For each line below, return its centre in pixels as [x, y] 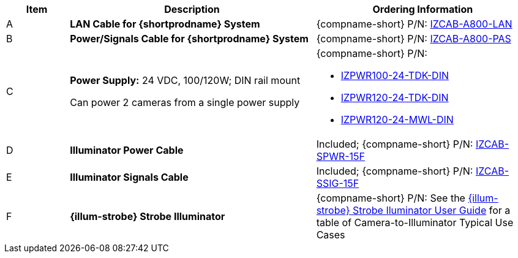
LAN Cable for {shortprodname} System [165, 24]
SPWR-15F [341, 156]
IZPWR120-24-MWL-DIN [397, 120]
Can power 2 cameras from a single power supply [185, 102]
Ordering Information [423, 9]
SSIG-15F [338, 183]
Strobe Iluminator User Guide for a [431, 210]
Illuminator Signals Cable [129, 177]
